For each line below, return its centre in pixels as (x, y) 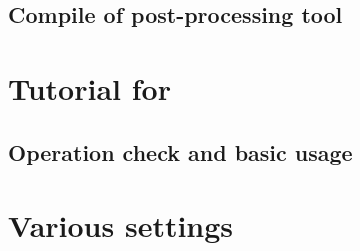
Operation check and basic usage (180, 151)
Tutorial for (89, 87)
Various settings (121, 225)
